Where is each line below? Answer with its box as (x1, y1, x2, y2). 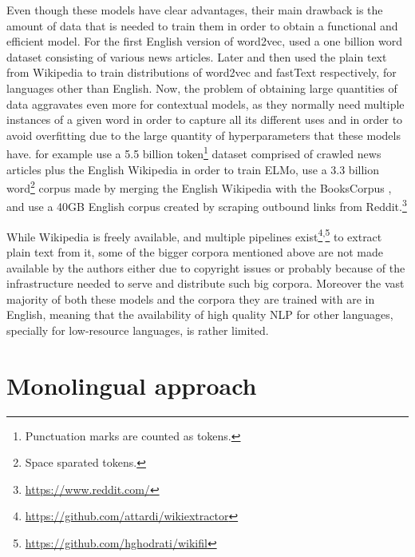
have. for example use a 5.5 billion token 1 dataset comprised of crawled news (6, 143, 381, 161)
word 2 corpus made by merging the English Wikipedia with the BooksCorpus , (6, 177, 392, 196)
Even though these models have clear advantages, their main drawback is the (6, 2, 383, 18)
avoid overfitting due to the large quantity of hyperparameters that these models (6, 126, 401, 143)
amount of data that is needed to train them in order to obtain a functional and (6, 17, 398, 34)
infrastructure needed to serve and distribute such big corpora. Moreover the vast (6, 275, 405, 292)
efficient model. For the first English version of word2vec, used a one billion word (6, 33, 402, 50)
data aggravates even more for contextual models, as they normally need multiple (6, 95, 405, 112)
